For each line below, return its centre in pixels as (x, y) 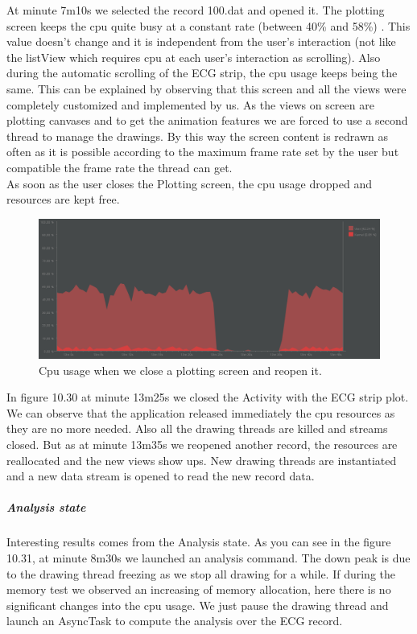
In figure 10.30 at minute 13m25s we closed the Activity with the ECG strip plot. (208, 397)
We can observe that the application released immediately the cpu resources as (201, 412)
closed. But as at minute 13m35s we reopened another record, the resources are (202, 444)
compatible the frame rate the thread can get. (120, 167)
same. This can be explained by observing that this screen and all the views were (206, 88)
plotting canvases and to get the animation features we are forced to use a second (207, 120)
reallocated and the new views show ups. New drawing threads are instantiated (202, 460)
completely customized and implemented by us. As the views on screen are (190, 104)
